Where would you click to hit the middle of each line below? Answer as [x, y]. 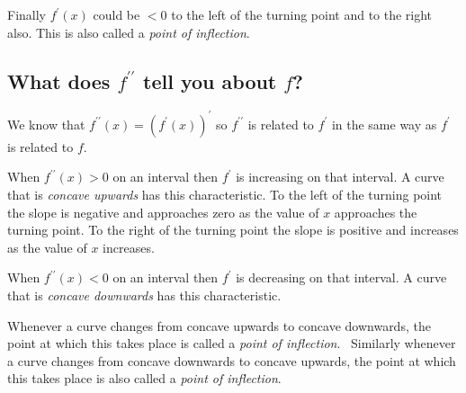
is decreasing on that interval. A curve [341, 277]
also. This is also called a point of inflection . [129, 32]
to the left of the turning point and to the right [302, 14]
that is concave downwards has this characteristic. [144, 295]
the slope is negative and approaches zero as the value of [163, 212]
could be [116, 14]
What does [59, 80]
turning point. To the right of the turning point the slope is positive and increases [233, 230]
